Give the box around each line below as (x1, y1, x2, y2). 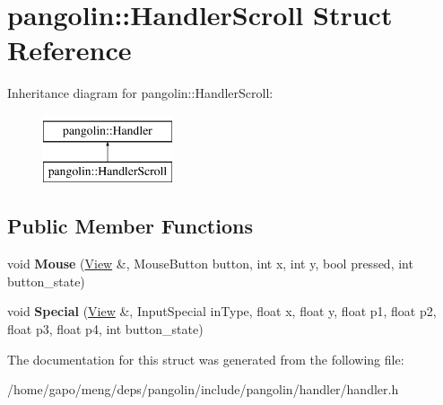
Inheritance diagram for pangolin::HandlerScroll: (7, 84, 274, 102)
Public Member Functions (7, 212, 253, 240)
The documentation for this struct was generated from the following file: (7, 349, 404, 368)
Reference (7, 31, 132, 68)
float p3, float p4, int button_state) (7, 320, 204, 339)
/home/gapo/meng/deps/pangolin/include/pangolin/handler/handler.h (7, 380, 399, 399)
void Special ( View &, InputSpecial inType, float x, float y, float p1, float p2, (7, 302, 437, 321)
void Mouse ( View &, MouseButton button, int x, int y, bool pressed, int (7, 254, 413, 273)
